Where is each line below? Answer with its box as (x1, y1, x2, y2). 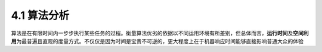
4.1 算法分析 (11, 9, 70, 22)
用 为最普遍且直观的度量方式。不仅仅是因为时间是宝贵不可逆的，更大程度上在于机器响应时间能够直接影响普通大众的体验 (11, 37, 304, 44)
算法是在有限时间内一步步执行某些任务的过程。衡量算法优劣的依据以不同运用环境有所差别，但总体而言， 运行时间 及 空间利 (11, 30, 309, 37)
